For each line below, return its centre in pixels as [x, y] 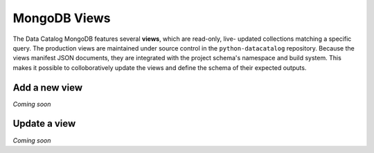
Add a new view [48, 88]
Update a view [44, 124]
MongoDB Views [62, 18]
